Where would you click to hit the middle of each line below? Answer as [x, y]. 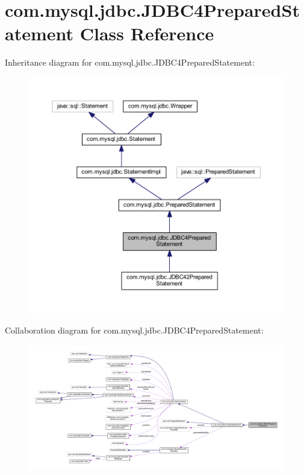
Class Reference [147, 33]
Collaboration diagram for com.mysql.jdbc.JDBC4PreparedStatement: [134, 330]
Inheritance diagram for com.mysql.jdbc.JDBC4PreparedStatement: [130, 62]
